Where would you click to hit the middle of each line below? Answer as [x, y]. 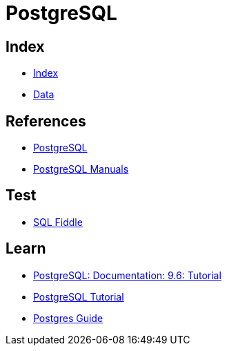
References [46, 121]
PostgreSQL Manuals [81, 169]
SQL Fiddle [58, 222]
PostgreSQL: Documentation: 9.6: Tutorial [127, 275]
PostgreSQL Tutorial [79, 296]
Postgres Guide [68, 318]
